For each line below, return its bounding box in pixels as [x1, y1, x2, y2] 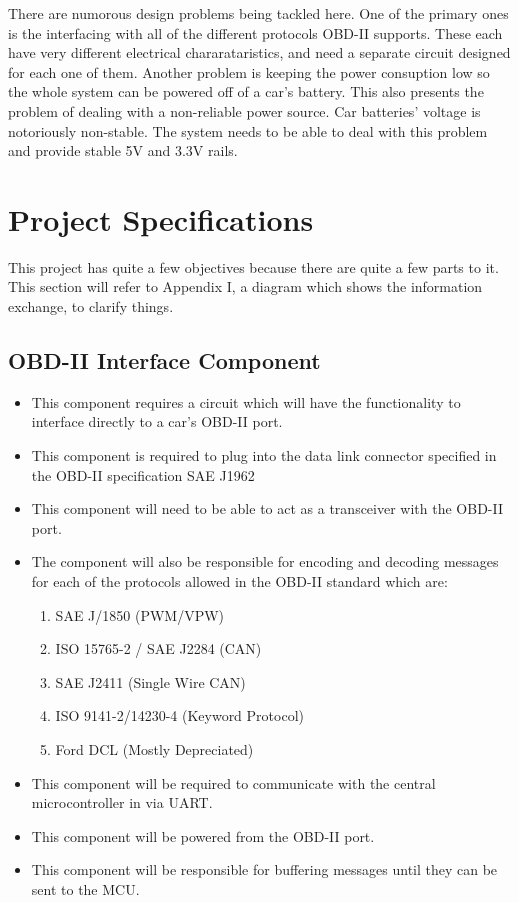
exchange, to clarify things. [8, 296, 174, 317]
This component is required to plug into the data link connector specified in [31, 445, 497, 466]
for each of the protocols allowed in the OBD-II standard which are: [31, 571, 448, 592]
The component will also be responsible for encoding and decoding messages [31, 551, 499, 572]
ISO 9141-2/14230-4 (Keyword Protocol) [55, 705, 304, 726]
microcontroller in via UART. [31, 792, 213, 813]
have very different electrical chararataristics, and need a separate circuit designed [8, 42, 511, 63]
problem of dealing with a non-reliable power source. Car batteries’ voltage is [8, 100, 481, 121]
